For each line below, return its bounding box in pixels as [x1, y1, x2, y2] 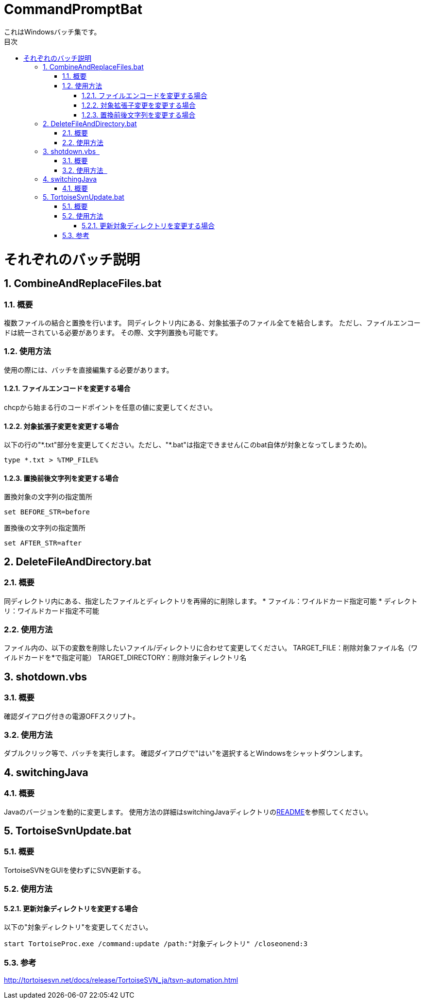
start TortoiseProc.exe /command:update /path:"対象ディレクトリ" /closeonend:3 [4, 940, 308, 948]
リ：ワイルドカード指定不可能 [4, 606, 99, 615]
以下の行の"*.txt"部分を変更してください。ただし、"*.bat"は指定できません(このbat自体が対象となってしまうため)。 [4, 441, 371, 449]
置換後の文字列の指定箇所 [4, 524, 85, 532]
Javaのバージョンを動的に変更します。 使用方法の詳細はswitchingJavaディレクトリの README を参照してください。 [4, 807, 373, 816]
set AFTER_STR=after [4, 539, 82, 547]
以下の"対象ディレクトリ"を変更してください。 [4, 923, 153, 932]
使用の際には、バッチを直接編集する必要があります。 [4, 365, 173, 374]
